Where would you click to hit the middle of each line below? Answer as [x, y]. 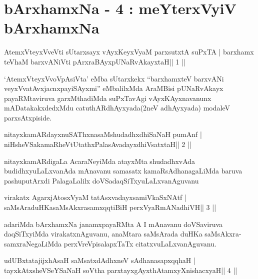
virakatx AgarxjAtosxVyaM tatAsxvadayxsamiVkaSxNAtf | [95, 197]
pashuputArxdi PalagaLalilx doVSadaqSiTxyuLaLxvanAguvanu [101, 180]
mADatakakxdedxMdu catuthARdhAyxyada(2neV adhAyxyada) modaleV [117, 108]
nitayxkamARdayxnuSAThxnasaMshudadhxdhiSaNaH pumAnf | [103, 134]
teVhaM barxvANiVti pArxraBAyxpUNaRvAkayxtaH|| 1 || [95, 61]
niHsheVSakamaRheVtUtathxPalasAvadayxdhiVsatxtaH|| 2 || [98, 144]
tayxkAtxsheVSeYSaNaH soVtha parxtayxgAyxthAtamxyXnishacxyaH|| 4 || [121, 270]
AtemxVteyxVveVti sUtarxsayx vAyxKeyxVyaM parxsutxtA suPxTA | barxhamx [129, 52]
